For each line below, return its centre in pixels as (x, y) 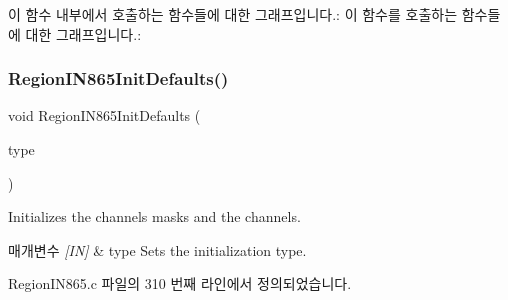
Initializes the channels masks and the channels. (154, 216)
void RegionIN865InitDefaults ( (104, 115)
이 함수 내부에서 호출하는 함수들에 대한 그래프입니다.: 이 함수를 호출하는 (233, 14)
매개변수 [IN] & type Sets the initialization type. (157, 249)
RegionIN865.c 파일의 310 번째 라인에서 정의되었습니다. (180, 283)
